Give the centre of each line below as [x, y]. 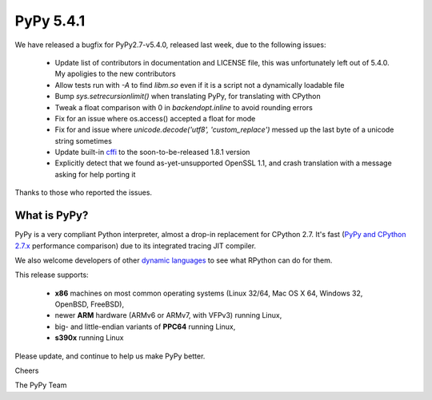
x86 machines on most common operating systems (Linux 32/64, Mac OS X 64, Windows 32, [209, 293]
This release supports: [52, 275]
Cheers [27, 370]
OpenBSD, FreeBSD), [89, 304]
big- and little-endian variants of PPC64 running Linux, [145, 327]
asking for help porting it [95, 174]
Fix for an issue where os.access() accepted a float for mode [155, 118]
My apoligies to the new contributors [115, 74]
